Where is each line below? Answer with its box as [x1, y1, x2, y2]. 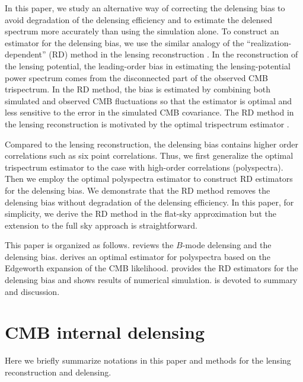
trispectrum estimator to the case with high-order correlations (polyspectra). [5, 160, 283, 173]
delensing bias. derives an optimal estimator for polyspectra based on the [5, 250, 270, 262]
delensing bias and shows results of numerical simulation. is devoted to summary [5, 274, 298, 286]
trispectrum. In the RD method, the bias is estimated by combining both [5, 83, 270, 95]
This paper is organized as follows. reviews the [5, 239, 174, 251]
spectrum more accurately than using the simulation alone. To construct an [5, 25, 279, 37]
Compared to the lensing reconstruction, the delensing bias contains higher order [5, 137, 298, 150]
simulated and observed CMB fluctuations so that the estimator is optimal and [5, 94, 292, 107]
